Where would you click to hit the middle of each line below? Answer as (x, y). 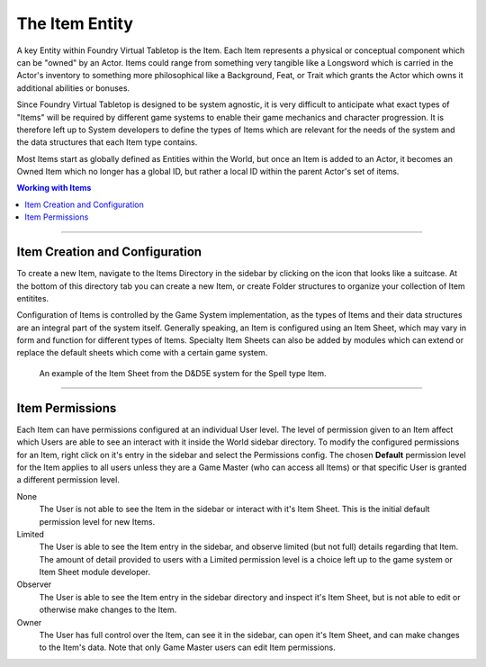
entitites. (33, 298)
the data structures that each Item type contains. (107, 142)
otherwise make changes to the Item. (108, 610)
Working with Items (54, 188)
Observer (34, 584)
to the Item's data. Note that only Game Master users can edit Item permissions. (188, 647)
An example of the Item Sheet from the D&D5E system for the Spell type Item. (183, 373)
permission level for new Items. (97, 521)
